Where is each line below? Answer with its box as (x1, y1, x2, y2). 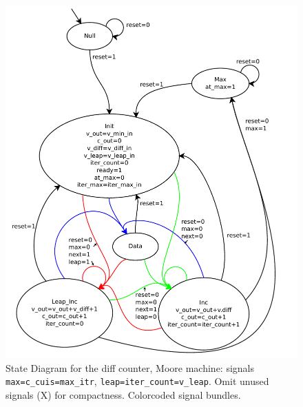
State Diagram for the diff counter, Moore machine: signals (6, 360, 255, 375)
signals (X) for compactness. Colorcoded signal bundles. (6, 387, 241, 401)
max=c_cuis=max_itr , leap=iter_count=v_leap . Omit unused (6, 374, 269, 388)
